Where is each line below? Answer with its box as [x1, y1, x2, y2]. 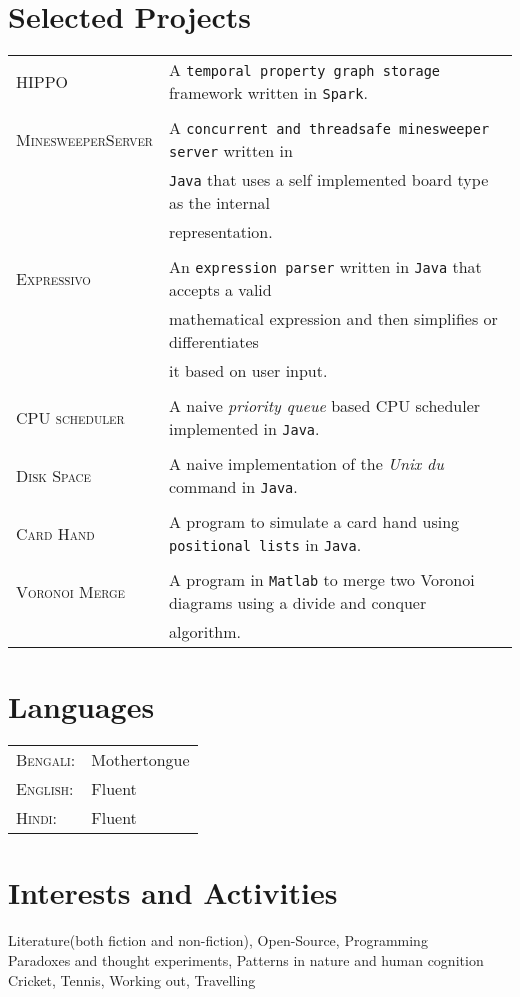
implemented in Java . [168, 417, 320, 441]
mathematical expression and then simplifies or [168, 307, 498, 331]
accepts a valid [168, 278, 272, 302]
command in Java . [168, 475, 298, 499]
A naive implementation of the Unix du [168, 452, 444, 476]
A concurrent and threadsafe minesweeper [168, 116, 490, 140]
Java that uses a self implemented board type [168, 168, 489, 192]
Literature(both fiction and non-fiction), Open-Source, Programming [8, 930, 428, 951]
